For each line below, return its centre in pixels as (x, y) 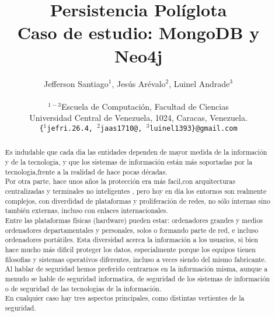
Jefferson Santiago (76, 83)
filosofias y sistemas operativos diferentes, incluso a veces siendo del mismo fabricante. (136, 259)
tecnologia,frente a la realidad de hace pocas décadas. (86, 171)
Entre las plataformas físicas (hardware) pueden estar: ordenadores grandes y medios (134, 220)
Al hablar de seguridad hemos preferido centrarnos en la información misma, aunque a (136, 269)
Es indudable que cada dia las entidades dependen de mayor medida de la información (136, 152)
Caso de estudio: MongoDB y (138, 32)
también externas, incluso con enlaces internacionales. (86, 210)
